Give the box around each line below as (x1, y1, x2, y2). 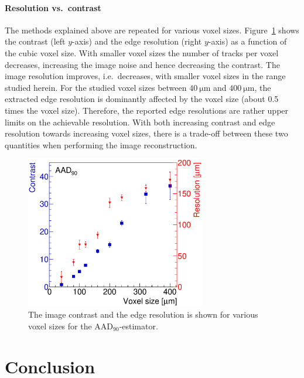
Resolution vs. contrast (5, 1, 101, 13)
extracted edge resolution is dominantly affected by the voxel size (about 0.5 (5, 93, 279, 105)
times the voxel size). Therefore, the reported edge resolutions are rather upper (5, 104, 289, 116)
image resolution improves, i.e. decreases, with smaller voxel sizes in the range (5, 70, 286, 82)
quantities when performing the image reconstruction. (5, 138, 197, 151)
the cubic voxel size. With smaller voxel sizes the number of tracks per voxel (5, 46, 279, 59)
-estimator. (119, 319, 158, 332)
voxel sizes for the (28, 319, 92, 332)
